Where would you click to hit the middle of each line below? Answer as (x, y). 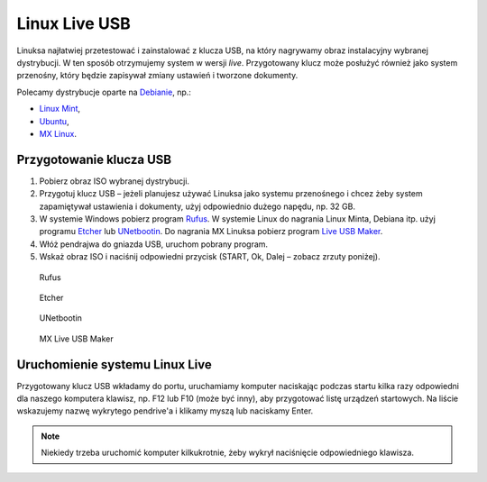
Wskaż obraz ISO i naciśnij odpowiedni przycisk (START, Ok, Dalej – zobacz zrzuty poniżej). (210, 257)
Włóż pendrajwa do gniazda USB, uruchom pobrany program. (154, 244)
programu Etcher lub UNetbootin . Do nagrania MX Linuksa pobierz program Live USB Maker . (211, 232)
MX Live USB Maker (76, 339)
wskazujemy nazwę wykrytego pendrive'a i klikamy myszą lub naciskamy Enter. (165, 411)
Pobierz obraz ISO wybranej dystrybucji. (114, 181)
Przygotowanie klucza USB (94, 159)
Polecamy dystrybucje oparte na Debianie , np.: (104, 92)
